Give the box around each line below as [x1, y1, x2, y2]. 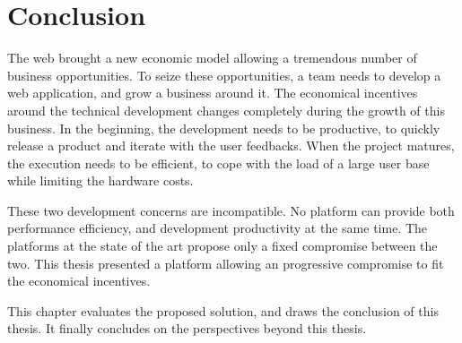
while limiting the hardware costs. [7, 171, 194, 190]
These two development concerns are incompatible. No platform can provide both [7, 201, 455, 219]
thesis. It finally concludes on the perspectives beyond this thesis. [7, 319, 367, 338]
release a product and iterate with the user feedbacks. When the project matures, [7, 136, 455, 155]
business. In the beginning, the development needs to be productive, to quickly [7, 118, 440, 137]
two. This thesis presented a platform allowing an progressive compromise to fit [7, 253, 444, 272]
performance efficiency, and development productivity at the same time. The [7, 219, 428, 237]
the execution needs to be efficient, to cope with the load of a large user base [7, 153, 430, 172]
